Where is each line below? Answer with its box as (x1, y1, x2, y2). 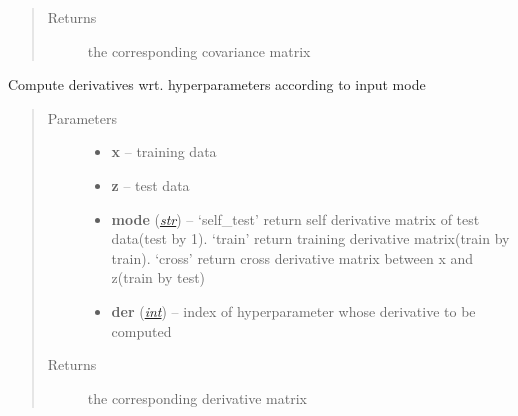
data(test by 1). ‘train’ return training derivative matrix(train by (111, 228, 510, 249)
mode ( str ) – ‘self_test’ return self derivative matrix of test (111, 208, 480, 229)
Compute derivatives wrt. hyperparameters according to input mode (8, 74, 426, 95)
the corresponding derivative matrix (87, 387, 307, 408)
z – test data (111, 174, 190, 195)
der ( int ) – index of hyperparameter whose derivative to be (111, 300, 476, 321)
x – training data (111, 141, 217, 162)
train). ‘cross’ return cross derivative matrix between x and (111, 247, 474, 268)
